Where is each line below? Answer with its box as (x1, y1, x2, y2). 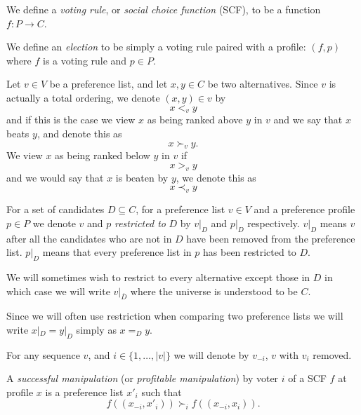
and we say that (273, 112, 343, 127)
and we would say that (6, 170, 104, 184)
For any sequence (6, 347, 80, 362)
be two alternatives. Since (207, 76, 318, 91)
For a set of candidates (6, 202, 105, 217)
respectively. (247, 215, 300, 230)
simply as (76, 322, 117, 336)
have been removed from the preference (186, 231, 355, 245)
